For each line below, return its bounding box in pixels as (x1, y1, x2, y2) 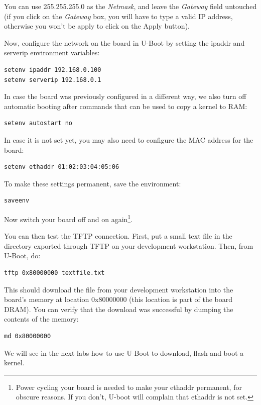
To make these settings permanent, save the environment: (4, 178, 181, 188)
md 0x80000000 (4, 332, 51, 340)
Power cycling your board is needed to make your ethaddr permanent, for (16, 381, 242, 392)
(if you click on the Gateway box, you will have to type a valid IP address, (4, 11, 233, 21)
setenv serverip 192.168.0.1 (4, 76, 101, 83)
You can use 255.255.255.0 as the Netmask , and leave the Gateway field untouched (4, 1, 257, 11)
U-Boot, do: (4, 250, 41, 261)
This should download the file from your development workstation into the (4, 284, 233, 294)
